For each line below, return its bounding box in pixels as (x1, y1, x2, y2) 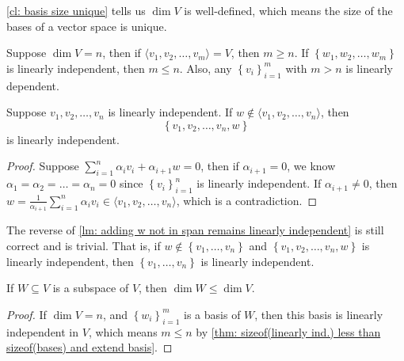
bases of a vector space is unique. (6, 17, 167, 34)
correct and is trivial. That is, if (6, 237, 161, 254)
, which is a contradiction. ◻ (176, 192, 318, 208)
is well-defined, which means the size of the (184, 2, 393, 18)
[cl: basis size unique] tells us (6, 2, 146, 18)
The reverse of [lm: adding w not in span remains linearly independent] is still (6, 222, 384, 238)
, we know (287, 158, 336, 174)
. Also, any (179, 59, 232, 76)
